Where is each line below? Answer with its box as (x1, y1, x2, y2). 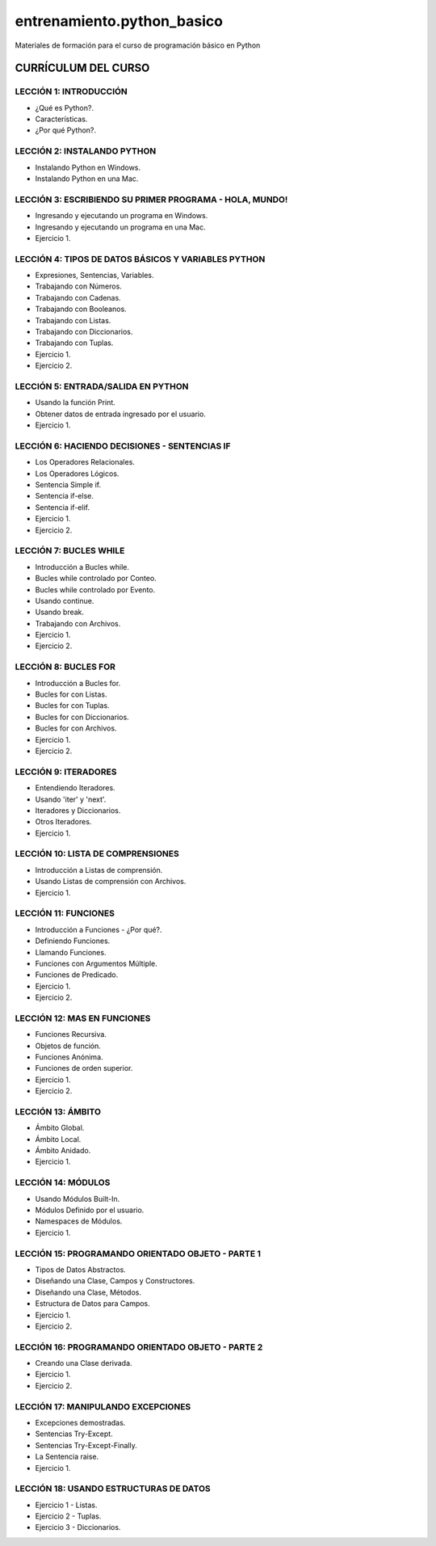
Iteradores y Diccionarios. (35, 805, 121, 815)
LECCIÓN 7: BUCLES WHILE (15, 546, 125, 557)
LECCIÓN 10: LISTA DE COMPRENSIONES (15, 849, 179, 860)
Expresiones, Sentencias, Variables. (35, 271, 154, 280)
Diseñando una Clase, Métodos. (35, 1287, 141, 1297)
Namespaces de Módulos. (35, 1216, 123, 1226)
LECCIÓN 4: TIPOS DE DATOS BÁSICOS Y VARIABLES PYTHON (15, 253, 266, 264)
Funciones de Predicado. (35, 970, 119, 979)
